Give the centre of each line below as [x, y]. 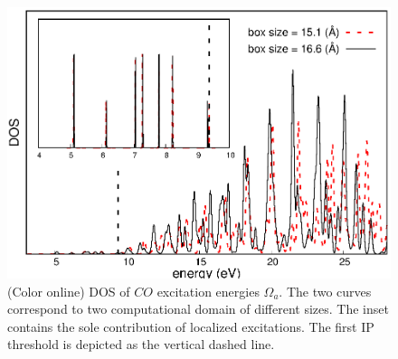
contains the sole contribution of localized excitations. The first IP [191, 326]
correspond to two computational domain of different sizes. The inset [198, 309]
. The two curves [325, 291]
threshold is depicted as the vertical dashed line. [141, 344]
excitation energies [208, 291]
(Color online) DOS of [69, 291]
